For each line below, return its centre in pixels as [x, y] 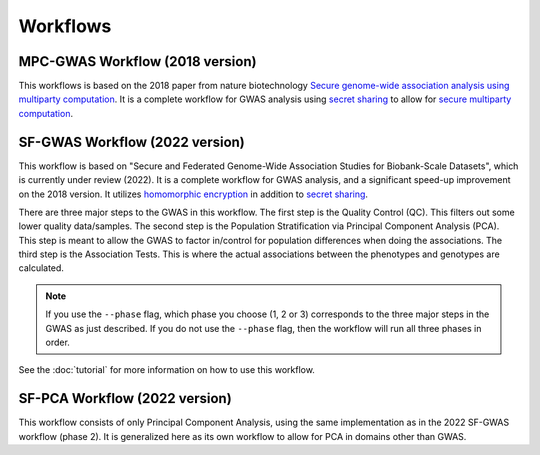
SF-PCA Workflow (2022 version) [125, 398]
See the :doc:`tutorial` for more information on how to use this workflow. [166, 370]
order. [57, 342]
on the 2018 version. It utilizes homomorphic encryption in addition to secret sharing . [193, 194]
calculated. [41, 268]
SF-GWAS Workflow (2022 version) [131, 141]
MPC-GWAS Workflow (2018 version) [137, 61]
